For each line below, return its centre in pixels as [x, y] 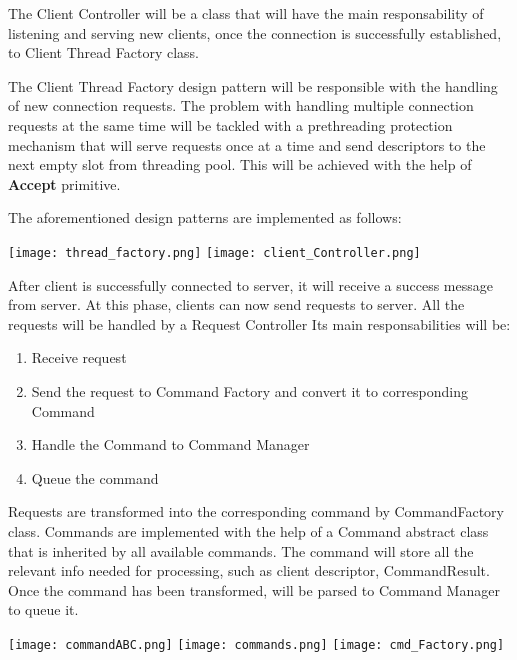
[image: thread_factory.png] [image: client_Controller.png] [214, 252]
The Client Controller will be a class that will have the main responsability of [246, 13]
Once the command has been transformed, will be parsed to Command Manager [254, 589]
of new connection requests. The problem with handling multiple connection [241, 105]
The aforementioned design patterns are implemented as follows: [205, 217]
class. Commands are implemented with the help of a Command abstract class [248, 530]
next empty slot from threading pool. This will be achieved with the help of [240, 164]
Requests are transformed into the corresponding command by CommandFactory [256, 511]
